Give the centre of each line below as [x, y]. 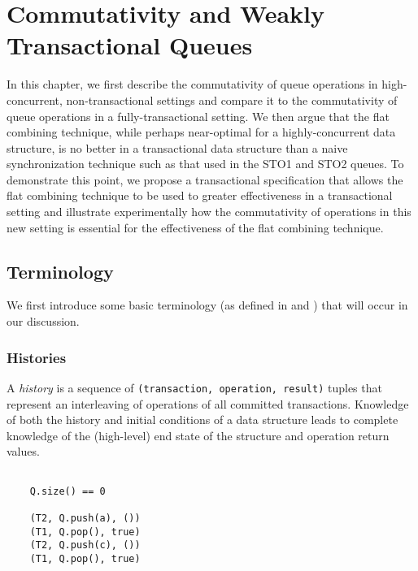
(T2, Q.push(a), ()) [85, 518]
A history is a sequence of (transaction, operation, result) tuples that [194, 387]
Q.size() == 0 [67, 491]
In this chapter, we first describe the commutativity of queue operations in [192, 84]
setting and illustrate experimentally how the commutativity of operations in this [209, 212]
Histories [37, 357]
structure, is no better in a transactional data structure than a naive [177, 147]
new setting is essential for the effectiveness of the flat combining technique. [195, 227]
